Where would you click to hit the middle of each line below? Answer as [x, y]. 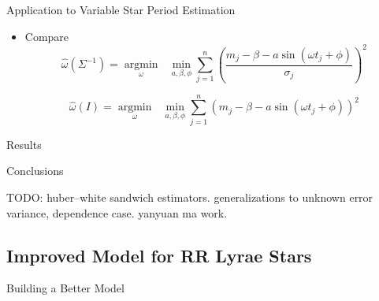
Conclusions [35, 171]
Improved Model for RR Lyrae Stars [159, 255]
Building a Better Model [65, 288]
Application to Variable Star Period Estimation [121, 9]
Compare [47, 36]
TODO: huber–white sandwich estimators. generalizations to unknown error [190, 197]
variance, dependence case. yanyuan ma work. [117, 212]
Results [24, 144]
